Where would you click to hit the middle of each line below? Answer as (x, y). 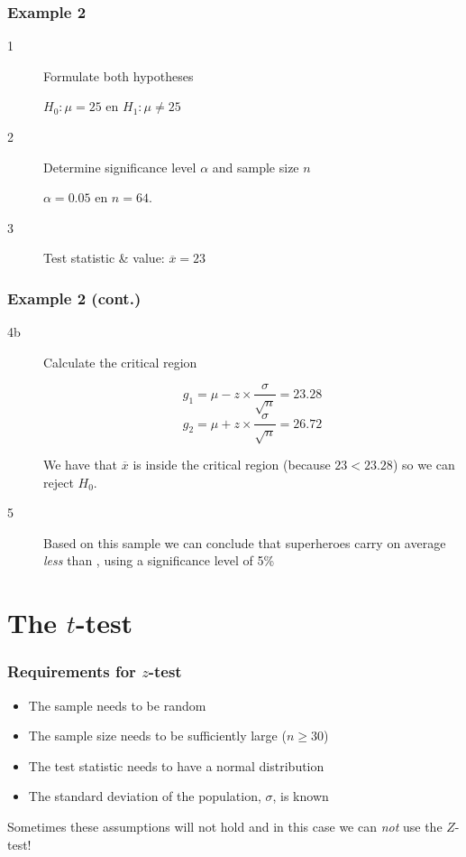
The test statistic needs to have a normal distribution (176, 765)
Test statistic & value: (104, 258)
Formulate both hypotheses (119, 75)
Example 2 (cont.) (74, 298)
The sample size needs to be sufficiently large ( (157, 736)
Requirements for (72, 671)
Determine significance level (120, 167)
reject (59, 482)
